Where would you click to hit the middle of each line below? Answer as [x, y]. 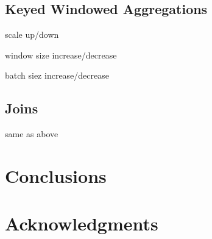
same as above [32, 134]
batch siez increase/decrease [57, 75]
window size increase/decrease [61, 55]
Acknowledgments [82, 223]
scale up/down [32, 34]
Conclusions [56, 175]
